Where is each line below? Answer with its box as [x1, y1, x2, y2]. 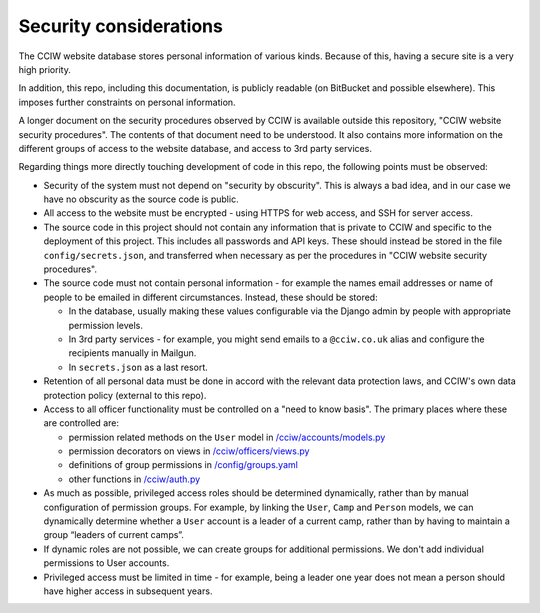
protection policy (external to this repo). [43, 389, 207, 401]
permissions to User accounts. [43, 557, 170, 569]
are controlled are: [43, 417, 120, 429]
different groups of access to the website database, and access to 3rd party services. [18, 142, 372, 154]
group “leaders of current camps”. [43, 529, 185, 541]
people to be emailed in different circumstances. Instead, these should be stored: [43, 291, 379, 303]
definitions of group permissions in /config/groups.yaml [68, 459, 299, 471]
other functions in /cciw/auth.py [68, 473, 201, 485]
